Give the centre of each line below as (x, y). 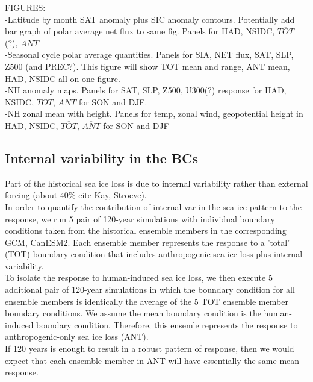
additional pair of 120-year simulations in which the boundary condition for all (150, 290)
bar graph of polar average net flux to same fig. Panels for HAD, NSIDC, (140, 31)
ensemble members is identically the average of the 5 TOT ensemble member (147, 301)
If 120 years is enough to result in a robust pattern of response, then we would (150, 349)
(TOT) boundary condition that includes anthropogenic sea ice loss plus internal (154, 254)
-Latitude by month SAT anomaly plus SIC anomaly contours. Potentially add (150, 19)
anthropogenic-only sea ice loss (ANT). (77, 337)
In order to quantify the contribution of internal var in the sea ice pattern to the (153, 206)
